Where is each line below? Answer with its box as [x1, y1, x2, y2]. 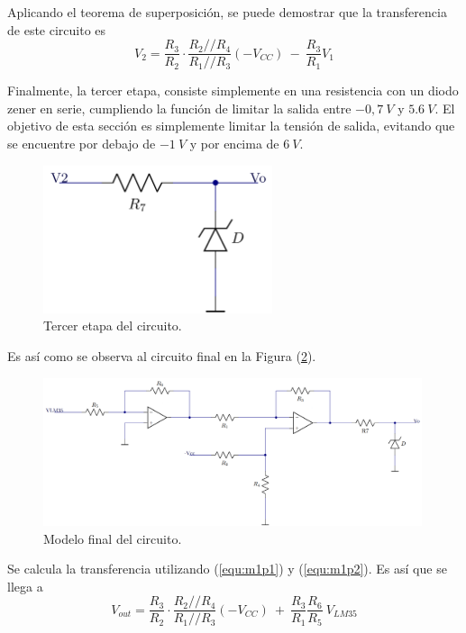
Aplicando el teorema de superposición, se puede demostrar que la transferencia [7, 3, 447, 21]
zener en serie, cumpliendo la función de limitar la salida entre [7, 98, 352, 117]
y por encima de [189, 134, 279, 153]
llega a [7, 576, 43, 595]
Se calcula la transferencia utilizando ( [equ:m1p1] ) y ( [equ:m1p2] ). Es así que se [7, 559, 447, 578]
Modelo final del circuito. [43, 529, 182, 547]
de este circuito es [7, 20, 106, 39]
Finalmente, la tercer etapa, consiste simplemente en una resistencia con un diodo [7, 81, 459, 100]
